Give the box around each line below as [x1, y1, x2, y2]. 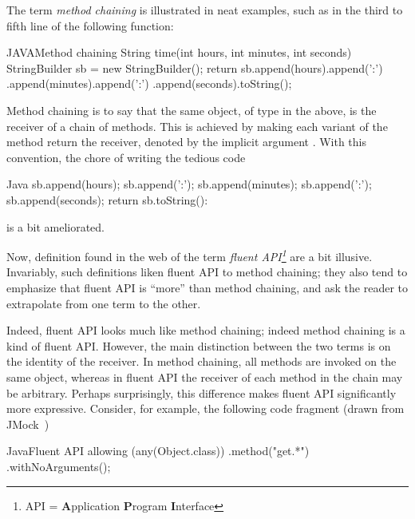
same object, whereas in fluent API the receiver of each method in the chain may [6, 368, 403, 385]
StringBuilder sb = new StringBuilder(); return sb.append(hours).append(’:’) [6, 59, 383, 76]
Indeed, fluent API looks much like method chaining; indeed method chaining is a [6, 322, 405, 339]
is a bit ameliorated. [6, 218, 105, 235]
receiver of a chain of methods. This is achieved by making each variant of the [6, 117, 388, 134]
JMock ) [6, 415, 49, 432]
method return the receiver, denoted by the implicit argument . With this [6, 133, 367, 150]
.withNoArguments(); [6, 458, 111, 474]
